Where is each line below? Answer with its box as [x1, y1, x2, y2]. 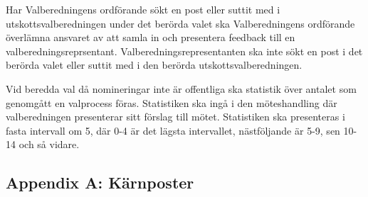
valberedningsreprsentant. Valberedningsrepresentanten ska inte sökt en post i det [6, 43, 363, 58]
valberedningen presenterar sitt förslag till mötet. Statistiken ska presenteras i [6, 109, 345, 124]
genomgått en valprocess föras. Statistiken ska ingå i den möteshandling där [6, 95, 337, 110]
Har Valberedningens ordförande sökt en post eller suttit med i [6, 2, 280, 16]
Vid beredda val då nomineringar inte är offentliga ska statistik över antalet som [6, 81, 357, 96]
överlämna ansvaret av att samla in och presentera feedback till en [6, 30, 295, 45]
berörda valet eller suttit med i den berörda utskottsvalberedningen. [6, 57, 303, 72]
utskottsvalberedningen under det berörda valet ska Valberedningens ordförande [6, 16, 355, 30]
